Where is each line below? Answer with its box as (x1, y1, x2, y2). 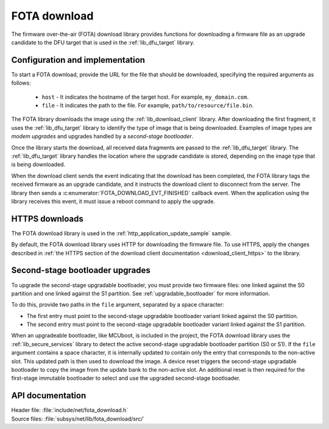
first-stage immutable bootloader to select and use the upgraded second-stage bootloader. (11, 375, 241, 382)
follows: (11, 79, 31, 87)
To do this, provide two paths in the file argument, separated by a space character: (11, 301, 225, 308)
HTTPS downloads (11, 213, 83, 224)
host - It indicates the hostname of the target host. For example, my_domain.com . (41, 93, 249, 101)
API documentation (11, 391, 87, 401)
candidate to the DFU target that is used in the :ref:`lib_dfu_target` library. (11, 38, 195, 46)
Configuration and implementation (11, 55, 146, 65)
